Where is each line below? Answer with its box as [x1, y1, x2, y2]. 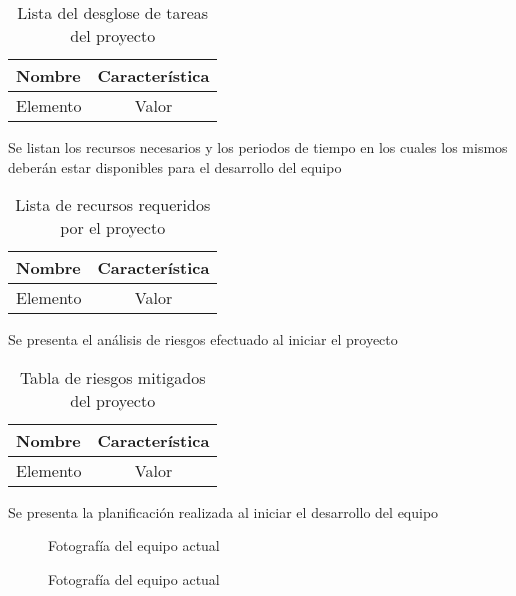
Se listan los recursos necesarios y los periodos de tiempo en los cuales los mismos [8, 137, 508, 157]
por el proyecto [60, 216, 166, 240]
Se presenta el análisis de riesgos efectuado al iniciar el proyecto [8, 329, 398, 350]
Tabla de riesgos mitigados [19, 365, 206, 389]
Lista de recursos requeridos [15, 193, 211, 217]
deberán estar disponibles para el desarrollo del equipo [8, 156, 342, 177]
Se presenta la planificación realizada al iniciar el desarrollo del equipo [8, 501, 439, 522]
